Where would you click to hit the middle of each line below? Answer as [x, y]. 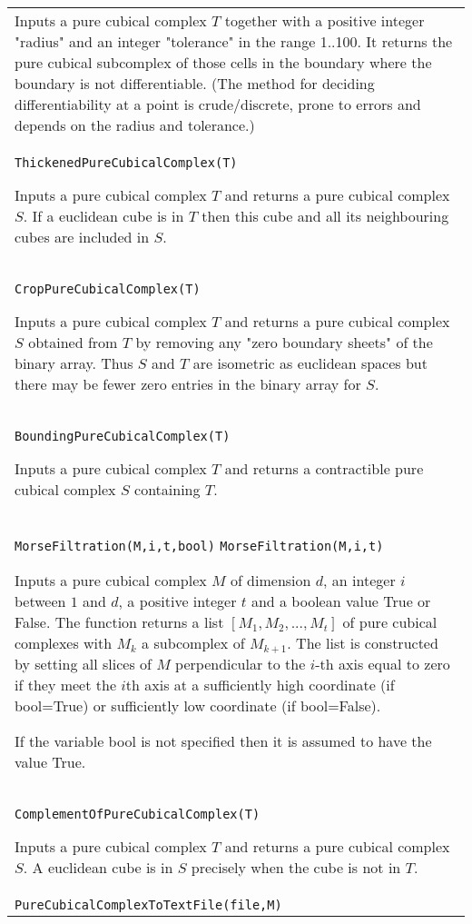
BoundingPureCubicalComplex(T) [123, 436]
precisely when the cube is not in [296, 867]
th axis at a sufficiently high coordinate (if [260, 685]
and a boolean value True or [341, 601]
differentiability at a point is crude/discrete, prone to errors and [218, 104]
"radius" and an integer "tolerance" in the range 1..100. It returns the [234, 41]
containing [167, 489]
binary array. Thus [74, 363]
